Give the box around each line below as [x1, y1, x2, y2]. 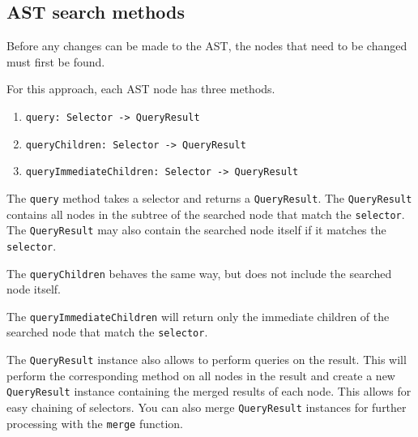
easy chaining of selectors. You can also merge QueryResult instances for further [6, 399, 407, 416]
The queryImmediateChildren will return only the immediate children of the [6, 307, 390, 324]
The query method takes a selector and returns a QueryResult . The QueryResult [6, 189, 412, 206]
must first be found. [6, 53, 105, 70]
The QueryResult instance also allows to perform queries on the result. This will [6, 351, 407, 368]
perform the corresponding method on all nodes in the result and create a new [6, 366, 395, 383]
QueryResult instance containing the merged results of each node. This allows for [6, 383, 412, 400]
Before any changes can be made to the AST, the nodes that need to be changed [6, 37, 407, 54]
